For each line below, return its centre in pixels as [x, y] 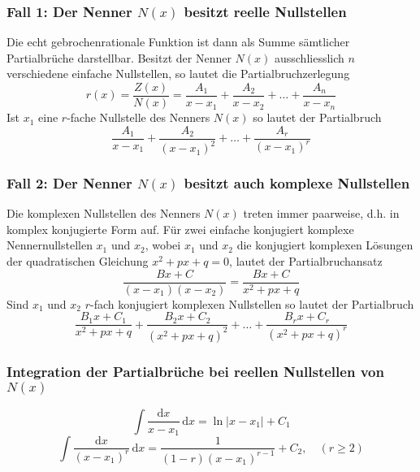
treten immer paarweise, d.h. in [321, 213]
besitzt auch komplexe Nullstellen [297, 182]
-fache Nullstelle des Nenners [139, 117]
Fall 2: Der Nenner [69, 182]
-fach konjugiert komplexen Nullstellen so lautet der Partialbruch [252, 303]
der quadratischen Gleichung [78, 261]
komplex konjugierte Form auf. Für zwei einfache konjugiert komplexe [180, 229]
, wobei [163, 245]
